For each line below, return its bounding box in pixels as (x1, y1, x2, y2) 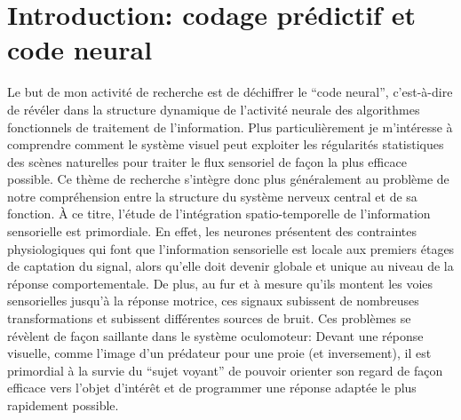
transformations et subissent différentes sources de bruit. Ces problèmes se (7, 309, 411, 328)
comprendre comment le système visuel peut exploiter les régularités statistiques (7, 135, 444, 154)
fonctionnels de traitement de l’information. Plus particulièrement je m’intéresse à (7, 117, 453, 136)
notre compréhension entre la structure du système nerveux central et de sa (7, 186, 417, 205)
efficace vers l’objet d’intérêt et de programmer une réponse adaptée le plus (7, 378, 417, 397)
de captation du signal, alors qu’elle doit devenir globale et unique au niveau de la (7, 257, 454, 275)
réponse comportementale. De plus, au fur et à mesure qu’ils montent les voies (7, 273, 433, 292)
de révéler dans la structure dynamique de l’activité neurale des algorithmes (7, 99, 420, 118)
